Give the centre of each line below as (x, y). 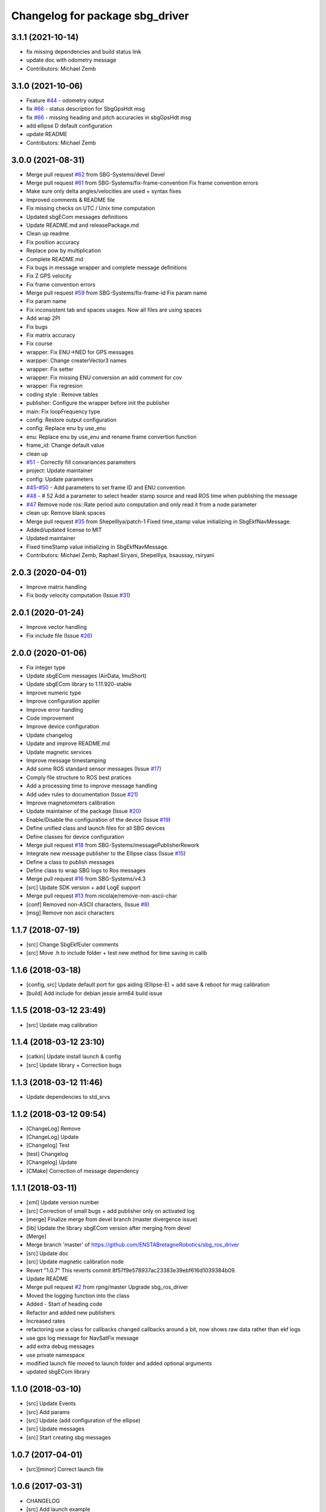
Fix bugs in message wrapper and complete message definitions (107, 267)
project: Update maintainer (59, 471)
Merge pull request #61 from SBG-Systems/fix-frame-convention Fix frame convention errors (142, 183)
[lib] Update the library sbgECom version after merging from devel (109, 1228)
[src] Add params (48, 1412)
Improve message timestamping (66, 760)
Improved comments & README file (71, 200)
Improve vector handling (56, 627)
